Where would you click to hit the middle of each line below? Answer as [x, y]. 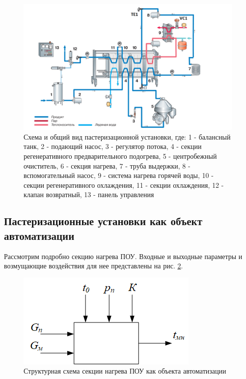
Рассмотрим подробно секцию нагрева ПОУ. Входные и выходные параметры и [123, 256]
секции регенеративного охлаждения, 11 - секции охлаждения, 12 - [124, 185]
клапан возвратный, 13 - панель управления [89, 194]
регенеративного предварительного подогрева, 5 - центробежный [120, 156]
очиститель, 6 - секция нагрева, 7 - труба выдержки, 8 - [107, 165]
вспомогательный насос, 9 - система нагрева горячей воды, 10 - [119, 175]
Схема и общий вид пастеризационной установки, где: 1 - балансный [127, 136]
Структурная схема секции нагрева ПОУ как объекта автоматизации [125, 371]
